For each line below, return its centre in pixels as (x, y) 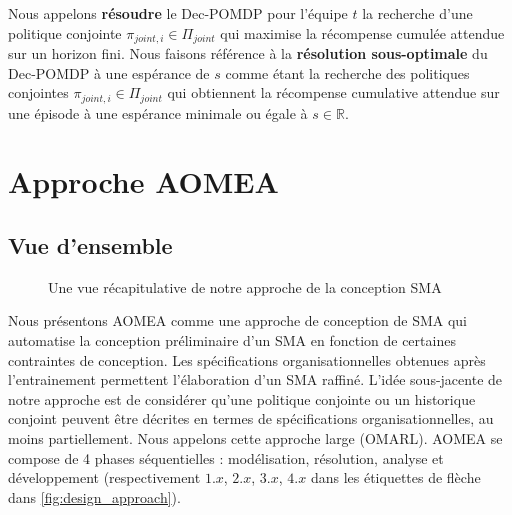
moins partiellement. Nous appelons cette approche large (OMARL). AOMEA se (255, 438)
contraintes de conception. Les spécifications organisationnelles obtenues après (247, 359)
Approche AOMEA (143, 181)
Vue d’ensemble (90, 245)
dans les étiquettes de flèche (395, 477)
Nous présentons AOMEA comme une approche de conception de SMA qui (237, 320)
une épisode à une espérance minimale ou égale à (158, 112)
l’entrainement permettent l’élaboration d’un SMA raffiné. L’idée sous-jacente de (255, 379)
